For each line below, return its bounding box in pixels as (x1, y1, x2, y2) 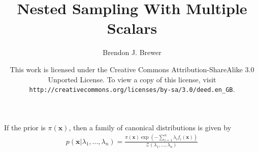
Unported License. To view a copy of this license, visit (48, 74, 216, 84)
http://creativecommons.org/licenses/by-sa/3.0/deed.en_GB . (29, 84, 235, 94)
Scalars (107, 18, 157, 38)
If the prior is (4, 122, 46, 132)
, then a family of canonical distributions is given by (69, 122, 232, 132)
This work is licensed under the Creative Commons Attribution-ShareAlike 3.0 (10, 64, 254, 74)
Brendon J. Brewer (103, 47, 162, 58)
